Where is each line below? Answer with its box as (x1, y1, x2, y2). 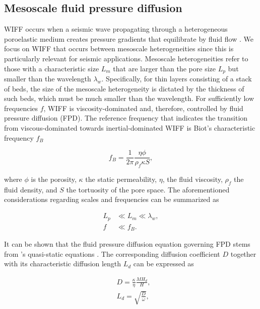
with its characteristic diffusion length (4, 258, 121, 269)
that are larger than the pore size (113, 63, 216, 73)
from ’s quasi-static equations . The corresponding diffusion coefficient (4, 248, 220, 259)
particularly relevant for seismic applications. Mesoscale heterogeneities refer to (4, 53, 248, 63)
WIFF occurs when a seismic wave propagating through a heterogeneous (4, 24, 228, 34)
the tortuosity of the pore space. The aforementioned (66, 184, 230, 194)
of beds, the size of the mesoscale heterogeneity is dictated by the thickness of (4, 83, 244, 93)
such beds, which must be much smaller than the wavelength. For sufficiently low (4, 93, 254, 104)
